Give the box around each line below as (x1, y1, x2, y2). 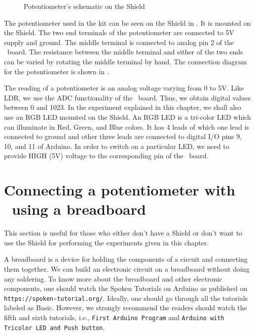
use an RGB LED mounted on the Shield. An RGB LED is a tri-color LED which (4, 111, 251, 122)
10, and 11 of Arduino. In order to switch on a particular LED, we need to (4, 141, 229, 151)
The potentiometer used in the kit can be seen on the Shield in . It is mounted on (4, 17, 251, 28)
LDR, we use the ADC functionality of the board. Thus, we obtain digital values (4, 92, 251, 102)
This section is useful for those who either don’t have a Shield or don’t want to (4, 228, 243, 238)
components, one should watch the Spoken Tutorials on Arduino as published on (4, 283, 248, 293)
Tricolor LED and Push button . (4, 322, 105, 332)
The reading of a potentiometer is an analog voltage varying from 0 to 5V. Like (4, 83, 244, 93)
